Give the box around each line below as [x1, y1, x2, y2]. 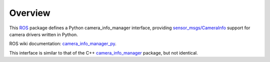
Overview [9, 7, 50, 18]
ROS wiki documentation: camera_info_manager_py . [9, 41, 117, 47]
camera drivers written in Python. [9, 31, 78, 37]
